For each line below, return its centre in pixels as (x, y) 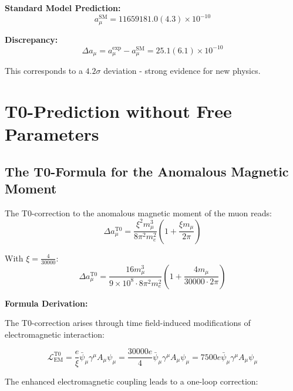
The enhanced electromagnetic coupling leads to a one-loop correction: (132, 381)
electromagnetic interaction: (55, 334)
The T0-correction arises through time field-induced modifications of (128, 323)
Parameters (52, 134)
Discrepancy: (31, 39)
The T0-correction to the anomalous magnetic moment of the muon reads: (138, 212)
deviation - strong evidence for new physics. (182, 71)
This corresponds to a (44, 71)
